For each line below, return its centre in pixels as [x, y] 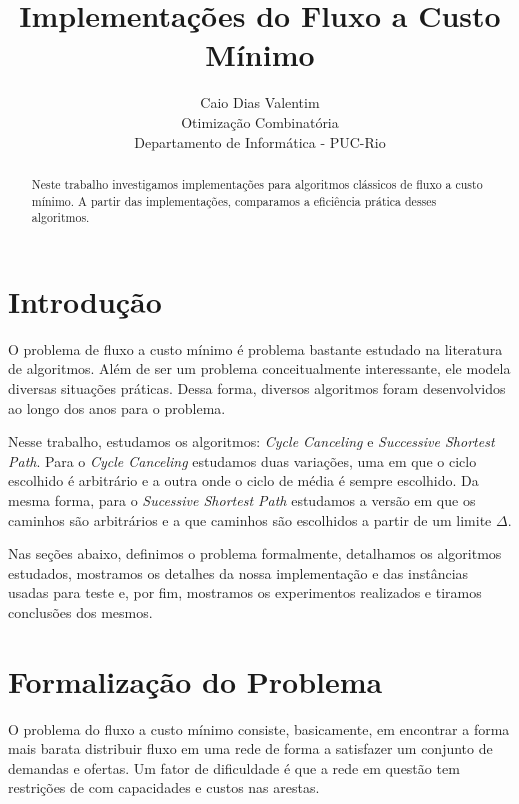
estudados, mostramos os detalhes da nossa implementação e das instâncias [238, 572]
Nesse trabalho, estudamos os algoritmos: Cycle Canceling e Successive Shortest [251, 441]
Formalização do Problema [195, 680]
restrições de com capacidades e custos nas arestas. [164, 787]
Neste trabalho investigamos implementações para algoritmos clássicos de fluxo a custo [257, 183]
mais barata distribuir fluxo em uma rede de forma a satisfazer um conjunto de [250, 748]
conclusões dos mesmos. [80, 611]
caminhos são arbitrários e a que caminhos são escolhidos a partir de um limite [250, 519]
